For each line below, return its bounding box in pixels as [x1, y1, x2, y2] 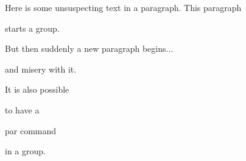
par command [5, 124, 57, 137]
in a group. [5, 145, 46, 157]
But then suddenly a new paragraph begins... [5, 42, 174, 55]
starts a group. [5, 21, 60, 34]
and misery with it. [5, 62, 77, 75]
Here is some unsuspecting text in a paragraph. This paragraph [5, 1, 242, 13]
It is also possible [5, 83, 69, 96]
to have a [5, 103, 40, 116]
